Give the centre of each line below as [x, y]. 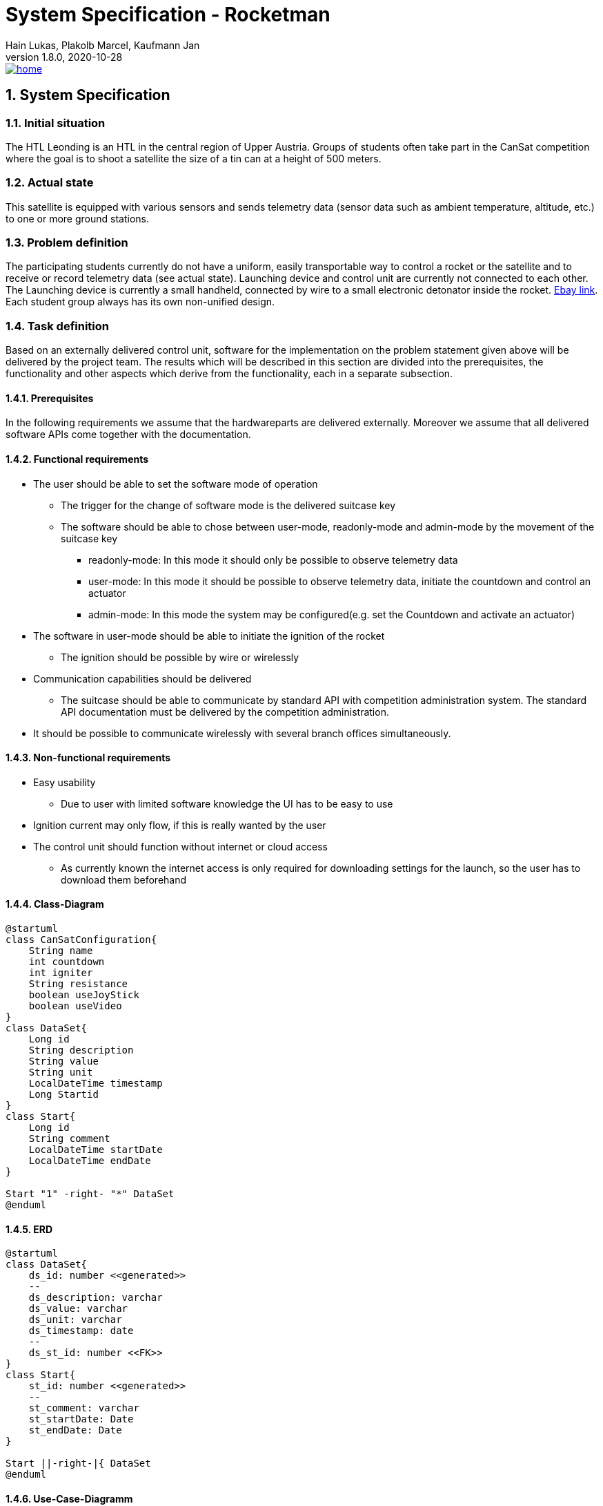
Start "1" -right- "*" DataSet [90, 1194]
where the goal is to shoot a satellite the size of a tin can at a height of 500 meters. [194, 158]
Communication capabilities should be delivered [142, 678]
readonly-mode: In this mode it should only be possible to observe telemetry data [273, 560]
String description [81, 1050]
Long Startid [63, 1095]
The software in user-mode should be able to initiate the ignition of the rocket [209, 636]
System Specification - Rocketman [168, 15]
